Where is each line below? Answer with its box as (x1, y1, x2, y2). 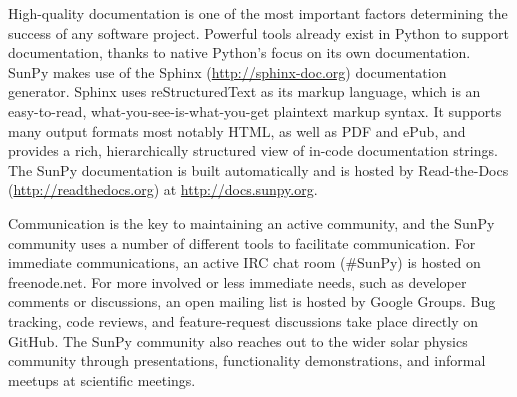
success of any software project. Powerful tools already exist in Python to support (8, 22, 509, 43)
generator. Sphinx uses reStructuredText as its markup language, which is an (8, 81, 481, 102)
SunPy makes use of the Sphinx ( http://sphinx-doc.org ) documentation (8, 61, 447, 82)
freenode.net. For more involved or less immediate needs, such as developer (8, 271, 467, 292)
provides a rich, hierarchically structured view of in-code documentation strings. (8, 140, 498, 161)
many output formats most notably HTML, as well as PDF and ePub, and (8, 120, 466, 141)
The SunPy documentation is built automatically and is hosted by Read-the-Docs (8, 159, 509, 180)
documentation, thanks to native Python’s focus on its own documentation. (8, 42, 471, 63)
